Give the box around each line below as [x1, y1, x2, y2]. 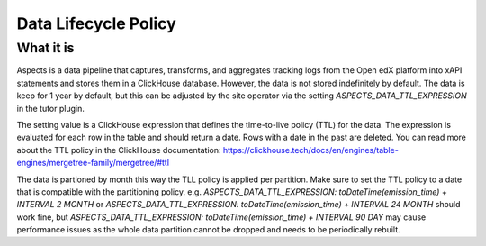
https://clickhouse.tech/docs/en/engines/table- [222, 144, 400, 155]
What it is [16, 40, 75, 56]
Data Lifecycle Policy [16, 14, 177, 33]
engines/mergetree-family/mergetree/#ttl [16, 158, 170, 169]
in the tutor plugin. [16, 103, 85, 114]
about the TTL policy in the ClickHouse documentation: [16, 144, 221, 155]
